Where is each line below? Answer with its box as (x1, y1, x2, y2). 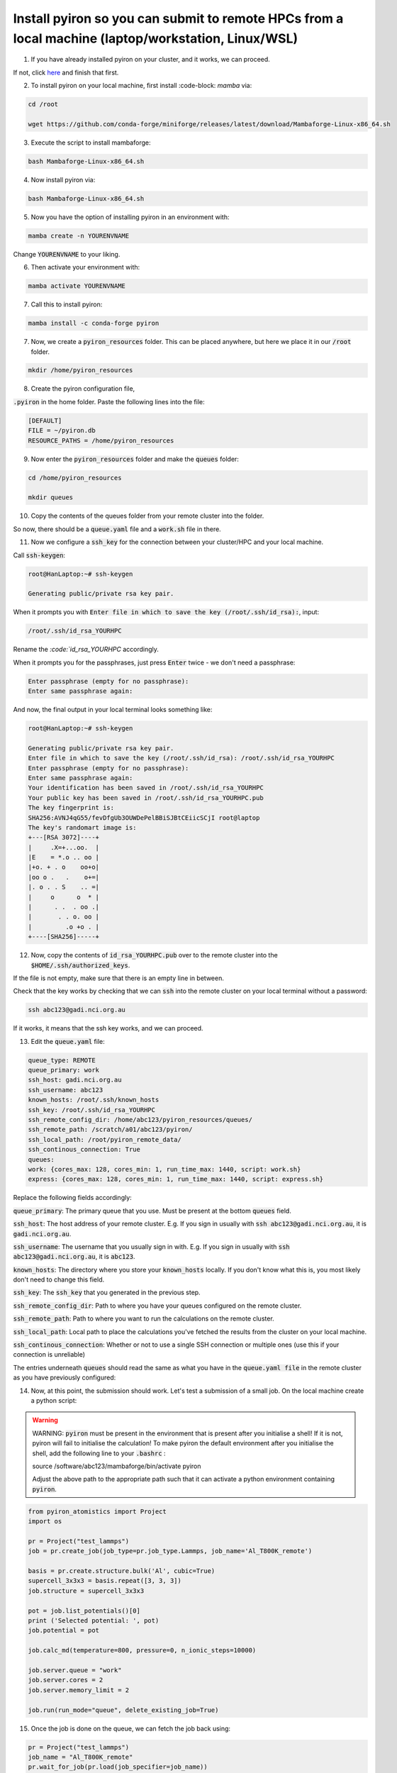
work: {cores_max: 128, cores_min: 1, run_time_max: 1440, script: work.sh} (28, 1165, 301, 1173)
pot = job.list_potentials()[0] (28, 1606, 141, 1615)
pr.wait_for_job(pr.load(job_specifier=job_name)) (28, 1763, 208, 1771)
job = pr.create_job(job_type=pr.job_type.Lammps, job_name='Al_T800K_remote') (28, 1547, 313, 1555)
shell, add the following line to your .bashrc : (32, 1449, 166, 1457)
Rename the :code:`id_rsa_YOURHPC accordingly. (13, 645, 160, 654)
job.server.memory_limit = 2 (28, 1686, 130, 1694)
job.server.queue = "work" (28, 1666, 122, 1674)
